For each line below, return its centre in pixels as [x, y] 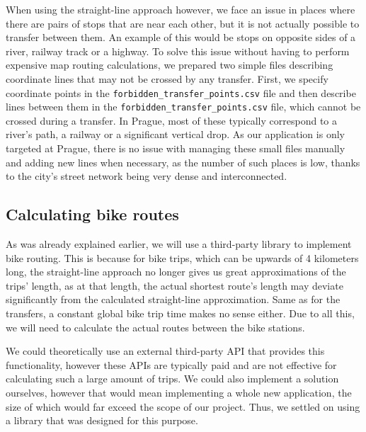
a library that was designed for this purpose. [102, 420]
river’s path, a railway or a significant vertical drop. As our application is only [175, 134]
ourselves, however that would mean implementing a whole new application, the [179, 392]
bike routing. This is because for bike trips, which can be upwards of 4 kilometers [182, 257]
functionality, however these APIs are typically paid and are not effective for [171, 364]
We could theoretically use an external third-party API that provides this [165, 351]
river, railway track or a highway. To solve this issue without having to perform [178, 51]
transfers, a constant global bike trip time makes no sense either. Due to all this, [180, 313]
